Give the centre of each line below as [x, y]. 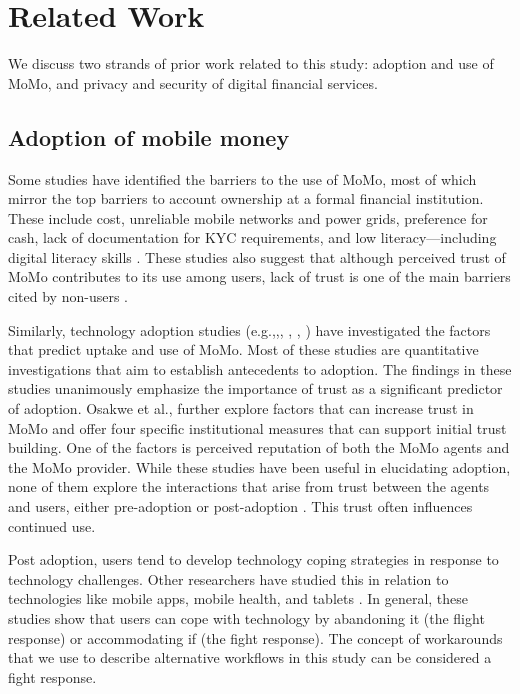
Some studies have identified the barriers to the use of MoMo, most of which [242, 178]
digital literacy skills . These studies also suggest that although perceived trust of [257, 256]
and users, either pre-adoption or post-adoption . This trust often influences [240, 506]
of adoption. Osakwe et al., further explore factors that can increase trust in [241, 408]
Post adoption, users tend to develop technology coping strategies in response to [253, 559]
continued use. [52, 525]
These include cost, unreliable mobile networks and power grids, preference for [248, 217]
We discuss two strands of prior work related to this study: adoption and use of [251, 63]
